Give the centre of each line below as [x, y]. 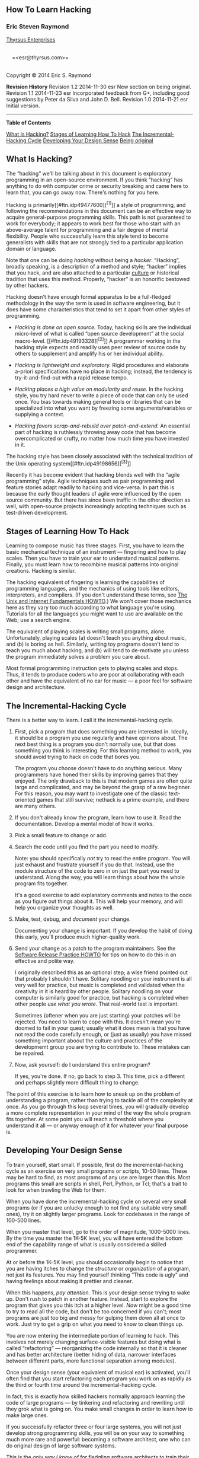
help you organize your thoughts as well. [64, 908]
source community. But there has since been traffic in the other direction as [98, 500]
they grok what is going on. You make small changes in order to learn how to [99, 1409]
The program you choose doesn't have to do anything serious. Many [98, 768]
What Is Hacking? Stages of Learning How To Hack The [74, 134]
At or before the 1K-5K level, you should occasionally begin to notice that [95, 1262]
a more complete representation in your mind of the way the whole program [99, 1113]
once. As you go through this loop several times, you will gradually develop [98, 1107]
